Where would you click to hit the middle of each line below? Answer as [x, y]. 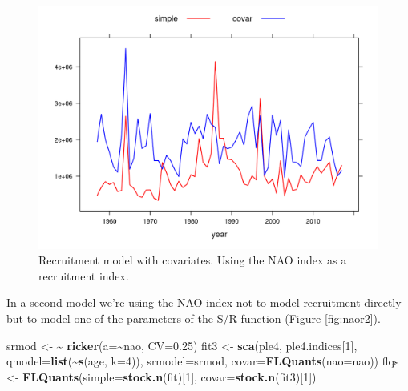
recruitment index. [84, 275]
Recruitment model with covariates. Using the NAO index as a [193, 260]
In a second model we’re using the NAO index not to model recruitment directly [204, 302]
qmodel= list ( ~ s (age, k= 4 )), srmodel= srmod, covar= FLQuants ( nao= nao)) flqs [203, 361]
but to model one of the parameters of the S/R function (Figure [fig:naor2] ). [194, 318]
